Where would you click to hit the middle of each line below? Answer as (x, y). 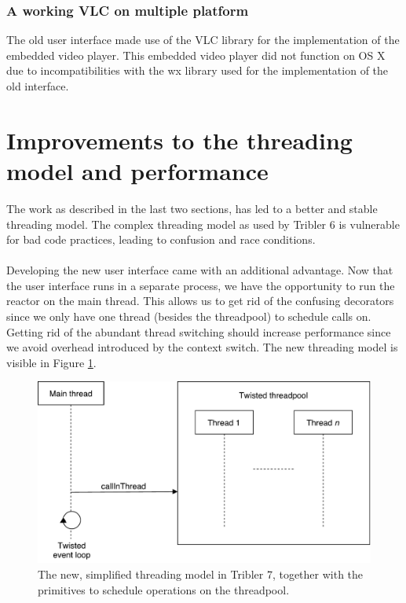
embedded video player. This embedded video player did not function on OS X (196, 55)
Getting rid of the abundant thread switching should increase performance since (199, 331)
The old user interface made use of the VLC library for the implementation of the (203, 40)
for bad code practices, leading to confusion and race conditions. (161, 239)
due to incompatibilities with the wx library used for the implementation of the (198, 70)
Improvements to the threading (179, 140)
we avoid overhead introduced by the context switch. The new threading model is (202, 347)
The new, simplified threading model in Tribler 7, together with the (201, 574)
